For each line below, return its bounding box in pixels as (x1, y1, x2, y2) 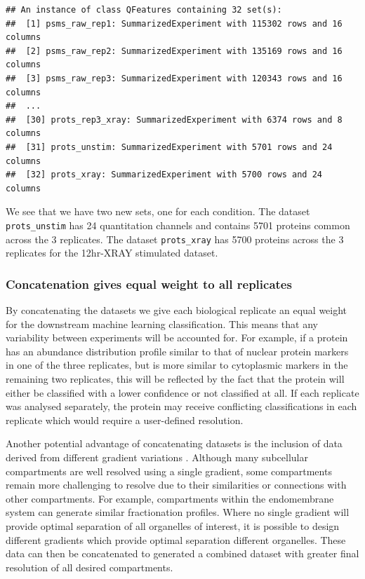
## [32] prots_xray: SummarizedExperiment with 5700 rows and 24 (6, 170, 323, 180)
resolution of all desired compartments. (6, 559, 173, 574)
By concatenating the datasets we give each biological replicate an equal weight (6, 303, 347, 318)
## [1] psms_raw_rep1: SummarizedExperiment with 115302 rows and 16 (6, 18, 343, 29)
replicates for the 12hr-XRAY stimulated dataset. (6, 245, 218, 260)
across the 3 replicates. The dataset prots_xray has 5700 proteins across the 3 (6, 231, 344, 246)
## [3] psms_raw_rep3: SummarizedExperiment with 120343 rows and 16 (6, 73, 343, 83)
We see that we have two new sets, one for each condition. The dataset (6, 204, 310, 219)
